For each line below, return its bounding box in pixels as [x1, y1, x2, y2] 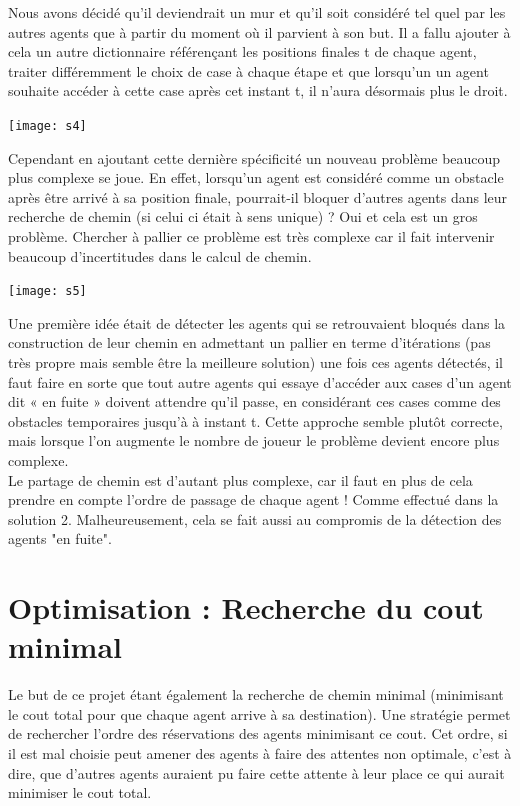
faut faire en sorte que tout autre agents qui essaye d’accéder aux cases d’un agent [8, 371, 512, 392]
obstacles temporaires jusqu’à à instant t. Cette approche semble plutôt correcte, [8, 410, 503, 431]
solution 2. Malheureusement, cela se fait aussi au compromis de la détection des [8, 508, 502, 529]
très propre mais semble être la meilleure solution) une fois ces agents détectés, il [8, 352, 503, 373]
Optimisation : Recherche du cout [8, 587, 484, 628]
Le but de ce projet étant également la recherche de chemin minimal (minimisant [8, 684, 504, 705]
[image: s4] [8, 118, 87, 133]
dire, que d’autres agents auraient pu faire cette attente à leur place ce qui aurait [8, 762, 505, 783]
